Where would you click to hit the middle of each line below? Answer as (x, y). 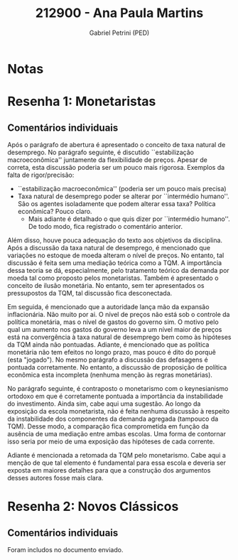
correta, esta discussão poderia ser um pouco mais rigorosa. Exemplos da (116, 167)
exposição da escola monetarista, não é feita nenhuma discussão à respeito (118, 411)
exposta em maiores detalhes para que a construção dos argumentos (109, 470)
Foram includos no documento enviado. (65, 549)
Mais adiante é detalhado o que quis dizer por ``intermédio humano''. (129, 219)
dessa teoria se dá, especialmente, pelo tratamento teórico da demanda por (118, 270)
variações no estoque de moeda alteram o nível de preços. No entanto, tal (116, 255)
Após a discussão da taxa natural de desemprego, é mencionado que (109, 247)
